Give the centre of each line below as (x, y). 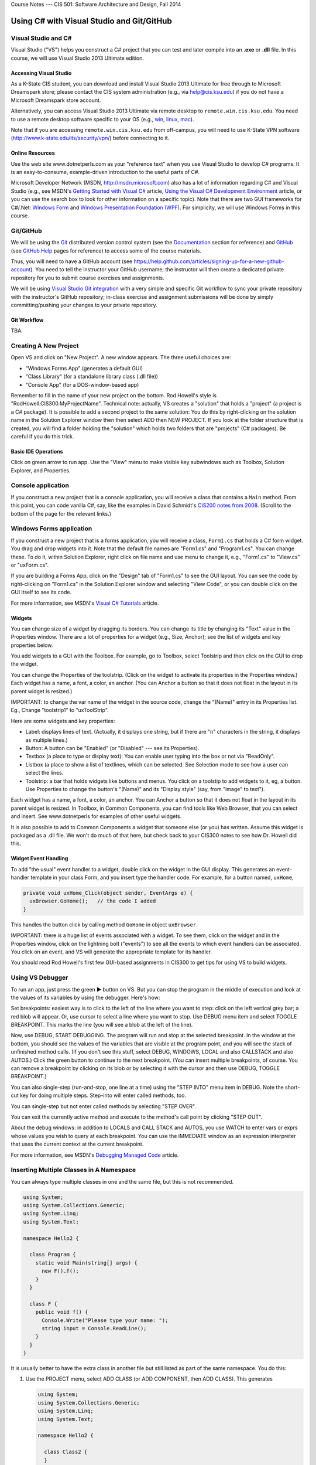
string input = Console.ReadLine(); (94, 1328)
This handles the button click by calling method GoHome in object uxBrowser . (104, 924)
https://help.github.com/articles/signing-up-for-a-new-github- (209, 261)
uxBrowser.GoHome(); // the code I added (93, 901)
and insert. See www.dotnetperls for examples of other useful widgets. (96, 816)
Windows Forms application (51, 529)
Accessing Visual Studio (41, 73)
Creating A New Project (45, 346)
